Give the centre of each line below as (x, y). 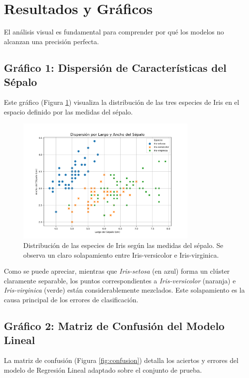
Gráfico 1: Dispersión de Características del (115, 67)
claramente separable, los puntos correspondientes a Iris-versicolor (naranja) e (120, 280)
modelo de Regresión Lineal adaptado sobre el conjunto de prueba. (103, 370)
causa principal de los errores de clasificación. (71, 300)
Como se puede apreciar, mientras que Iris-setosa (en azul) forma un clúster (117, 271)
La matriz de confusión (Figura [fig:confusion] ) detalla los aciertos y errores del (121, 360)
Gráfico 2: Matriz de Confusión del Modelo (114, 326)
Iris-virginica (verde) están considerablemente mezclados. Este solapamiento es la (124, 290)
